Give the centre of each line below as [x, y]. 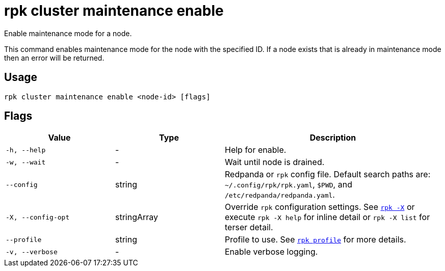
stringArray [137, 217]
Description [333, 138]
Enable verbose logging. [271, 252]
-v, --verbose [32, 252]
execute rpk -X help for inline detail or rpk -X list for [328, 217]
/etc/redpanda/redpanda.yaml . [280, 195]
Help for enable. [256, 150]
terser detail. [249, 227]
